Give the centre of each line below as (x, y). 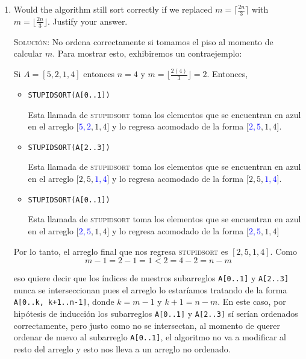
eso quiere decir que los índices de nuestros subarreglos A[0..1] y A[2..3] (151, 278)
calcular (28, 53)
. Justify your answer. (87, 21)
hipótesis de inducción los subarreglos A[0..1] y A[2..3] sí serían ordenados (156, 314)
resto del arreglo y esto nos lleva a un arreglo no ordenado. (122, 348)
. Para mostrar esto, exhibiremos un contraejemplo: (147, 53)
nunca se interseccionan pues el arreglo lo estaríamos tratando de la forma (150, 289)
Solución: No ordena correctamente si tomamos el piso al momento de (143, 41)
